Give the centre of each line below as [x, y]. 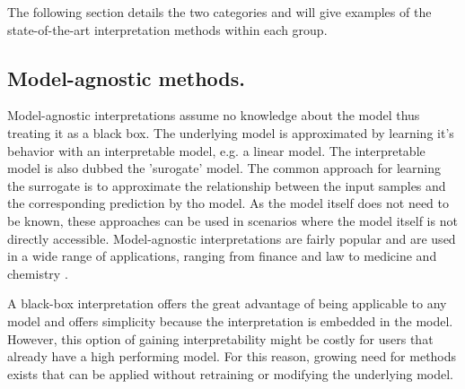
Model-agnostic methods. [126, 78]
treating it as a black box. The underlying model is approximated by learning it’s [231, 132]
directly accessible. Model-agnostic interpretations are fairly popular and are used [232, 238]
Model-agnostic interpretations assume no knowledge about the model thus [214, 115]
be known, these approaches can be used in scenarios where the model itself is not [232, 220]
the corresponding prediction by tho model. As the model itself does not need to [228, 203]
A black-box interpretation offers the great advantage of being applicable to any [227, 303]
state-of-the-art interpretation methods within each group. [167, 29]
